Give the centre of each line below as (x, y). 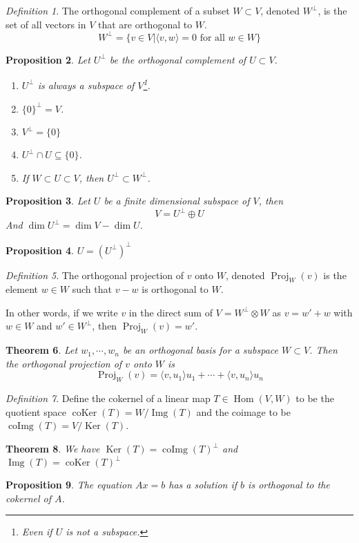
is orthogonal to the (289, 485)
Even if (37, 532)
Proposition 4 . (40, 250)
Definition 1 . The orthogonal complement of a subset (118, 10)
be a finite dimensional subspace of (177, 201)
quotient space (36, 411)
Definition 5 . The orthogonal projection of (95, 275)
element (22, 289)
